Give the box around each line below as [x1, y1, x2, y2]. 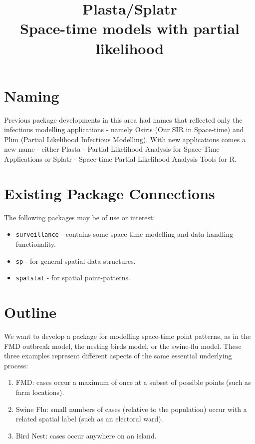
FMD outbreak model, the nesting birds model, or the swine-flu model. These [4, 340, 242, 351]
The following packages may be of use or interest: [4, 212, 155, 222]
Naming [4, 85, 59, 106]
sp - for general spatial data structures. [15, 255, 136, 266]
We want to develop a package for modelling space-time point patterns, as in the [4, 331, 251, 341]
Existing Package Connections [4, 183, 215, 203]
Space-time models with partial [20, 18, 240, 39]
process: [4, 360, 28, 370]
